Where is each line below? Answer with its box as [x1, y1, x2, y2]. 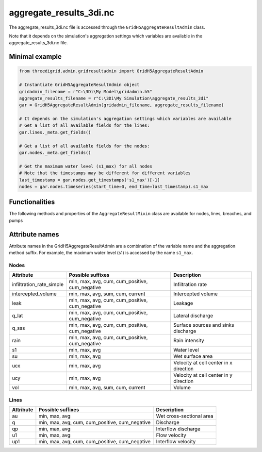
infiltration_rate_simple [12, 281, 64, 288]
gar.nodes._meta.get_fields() [19, 150, 91, 155]
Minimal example [9, 52, 62, 61]
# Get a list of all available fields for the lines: [19, 123, 150, 128]
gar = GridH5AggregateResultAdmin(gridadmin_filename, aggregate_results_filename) [19, 102, 224, 108]
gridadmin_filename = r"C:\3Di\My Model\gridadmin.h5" [19, 89, 152, 94]
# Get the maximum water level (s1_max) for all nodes [19, 163, 152, 169]
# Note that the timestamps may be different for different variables [19, 170, 191, 176]
